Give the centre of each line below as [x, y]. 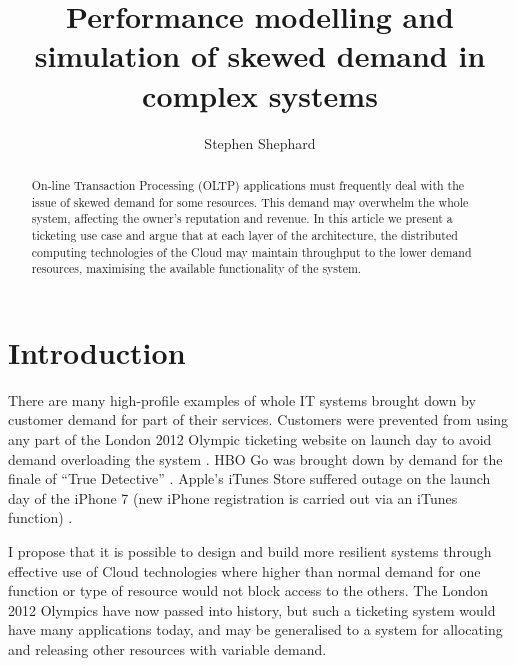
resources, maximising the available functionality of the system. [196, 268]
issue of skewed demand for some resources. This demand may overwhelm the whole [250, 201]
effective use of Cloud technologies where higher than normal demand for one [244, 570]
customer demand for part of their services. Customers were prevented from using [258, 419]
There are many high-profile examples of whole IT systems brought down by [242, 399]
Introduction [97, 351]
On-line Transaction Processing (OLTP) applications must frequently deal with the [248, 184]
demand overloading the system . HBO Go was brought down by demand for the [255, 458]
